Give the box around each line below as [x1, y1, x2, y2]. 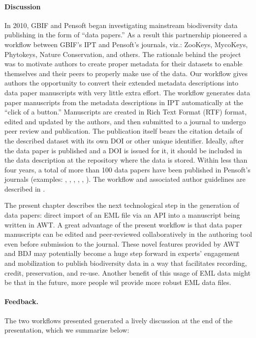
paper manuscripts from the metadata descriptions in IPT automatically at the [4, 97, 243, 107]
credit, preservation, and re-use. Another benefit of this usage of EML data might [4, 267, 251, 278]
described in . [4, 183, 45, 194]
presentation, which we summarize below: [4, 325, 129, 335]
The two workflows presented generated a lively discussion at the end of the [4, 315, 233, 325]
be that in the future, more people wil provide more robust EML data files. [4, 277, 231, 287]
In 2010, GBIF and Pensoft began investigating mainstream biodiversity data [4, 20, 238, 30]
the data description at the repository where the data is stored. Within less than [4, 155, 248, 165]
